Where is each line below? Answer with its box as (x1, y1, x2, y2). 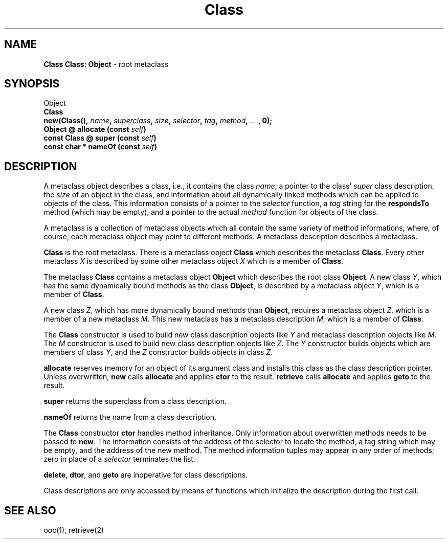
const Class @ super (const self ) (43, 133, 156, 143)
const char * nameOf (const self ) (43, 142, 158, 151)
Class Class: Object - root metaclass (43, 59, 169, 69)
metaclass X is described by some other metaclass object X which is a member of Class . (43, 257, 344, 266)
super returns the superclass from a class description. (43, 397, 227, 406)
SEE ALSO (4, 504, 56, 517)
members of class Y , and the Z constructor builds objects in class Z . (43, 348, 273, 357)
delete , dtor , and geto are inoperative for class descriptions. (43, 470, 248, 480)
